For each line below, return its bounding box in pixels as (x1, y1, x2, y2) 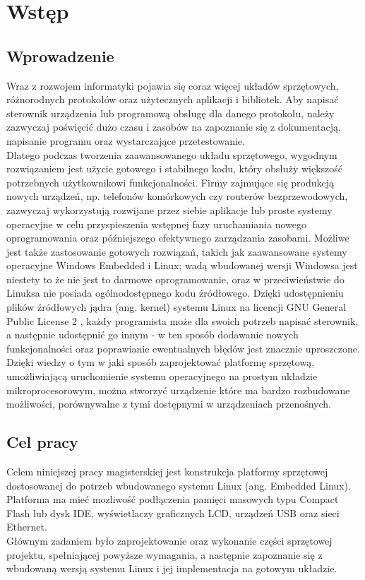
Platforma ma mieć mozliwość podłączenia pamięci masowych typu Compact (6, 492, 339, 507)
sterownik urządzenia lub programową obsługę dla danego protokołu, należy (6, 105, 335, 120)
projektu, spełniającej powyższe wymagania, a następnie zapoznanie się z (6, 547, 323, 562)
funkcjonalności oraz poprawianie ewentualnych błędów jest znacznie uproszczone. (6, 341, 360, 355)
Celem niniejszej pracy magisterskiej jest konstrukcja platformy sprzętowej (6, 464, 328, 479)
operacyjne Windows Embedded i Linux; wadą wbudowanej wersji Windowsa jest (6, 258, 358, 273)
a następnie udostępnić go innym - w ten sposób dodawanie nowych (6, 327, 299, 342)
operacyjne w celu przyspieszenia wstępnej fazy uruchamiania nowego (6, 216, 306, 231)
